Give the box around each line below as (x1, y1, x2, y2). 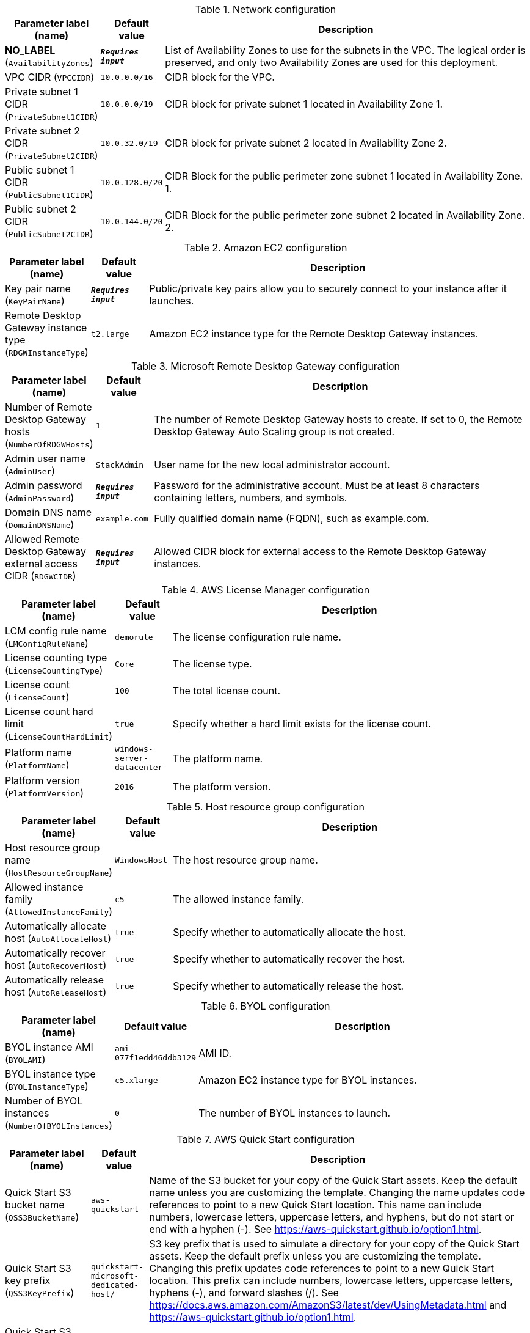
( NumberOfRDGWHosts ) (5, 438, 93, 450)
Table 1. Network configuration (195, 3, 336, 15)
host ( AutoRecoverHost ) (5, 959, 107, 971)
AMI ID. (198, 1047, 232, 1059)
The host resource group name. (173, 854, 318, 866)
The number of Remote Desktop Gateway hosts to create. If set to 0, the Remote (154, 413, 523, 425)
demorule (115, 632, 153, 642)
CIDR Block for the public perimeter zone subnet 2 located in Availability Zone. (165, 209, 525, 221)
